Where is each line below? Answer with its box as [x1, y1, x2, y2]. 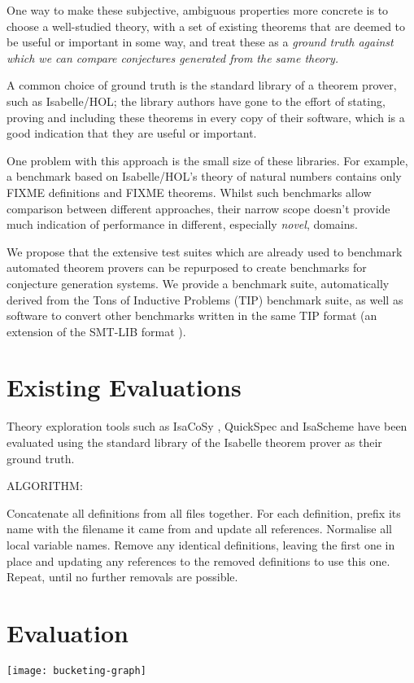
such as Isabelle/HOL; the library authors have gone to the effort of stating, [7, 92, 386, 109]
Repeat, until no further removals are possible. [7, 568, 238, 585]
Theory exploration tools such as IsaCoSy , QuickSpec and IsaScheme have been [7, 418, 407, 435]
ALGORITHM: [7, 477, 83, 494]
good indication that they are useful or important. [7, 125, 257, 142]
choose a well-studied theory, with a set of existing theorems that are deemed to [7, 17, 406, 34]
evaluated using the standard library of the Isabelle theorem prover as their [7, 434, 382, 450]
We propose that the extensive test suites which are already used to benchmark [7, 243, 403, 260]
